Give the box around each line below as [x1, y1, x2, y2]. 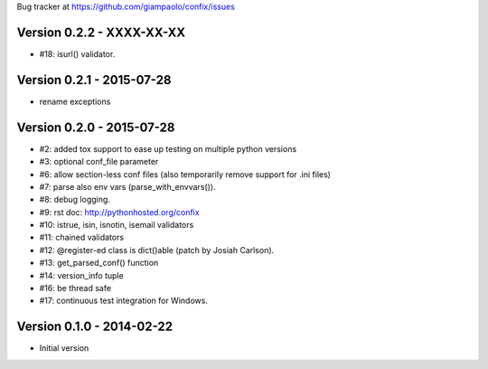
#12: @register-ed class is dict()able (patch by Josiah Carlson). [39, 244, 275, 255]
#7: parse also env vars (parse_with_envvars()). [39, 181, 216, 192]
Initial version [39, 343, 89, 354]
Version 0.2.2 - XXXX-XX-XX [16, 24, 185, 40]
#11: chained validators [39, 232, 125, 243]
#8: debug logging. [39, 194, 110, 205]
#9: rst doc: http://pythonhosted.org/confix [39, 206, 200, 217]
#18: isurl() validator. [39, 48, 116, 59]
